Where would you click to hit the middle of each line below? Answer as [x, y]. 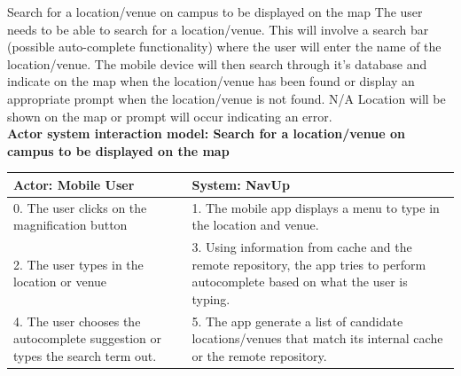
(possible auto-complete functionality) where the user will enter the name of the [224, 47]
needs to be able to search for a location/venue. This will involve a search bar [218, 29]
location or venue [60, 282]
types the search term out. [85, 355]
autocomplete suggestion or [88, 338]
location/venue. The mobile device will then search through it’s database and [217, 63]
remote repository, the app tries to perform [309, 264]
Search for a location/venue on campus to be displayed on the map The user [215, 12]
